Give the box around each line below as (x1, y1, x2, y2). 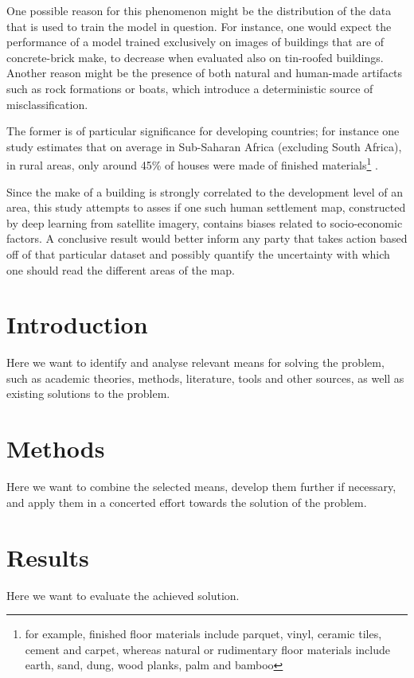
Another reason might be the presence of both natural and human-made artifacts (6, 64, 403, 81)
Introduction (6, 308, 148, 341)
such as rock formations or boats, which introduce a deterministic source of (6, 80, 373, 96)
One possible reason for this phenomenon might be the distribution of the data (6, 2, 392, 18)
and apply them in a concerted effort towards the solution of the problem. (6, 493, 367, 510)
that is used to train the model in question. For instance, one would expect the (6, 18, 392, 34)
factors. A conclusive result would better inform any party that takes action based (6, 230, 408, 247)
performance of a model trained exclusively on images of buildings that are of (6, 33, 385, 50)
